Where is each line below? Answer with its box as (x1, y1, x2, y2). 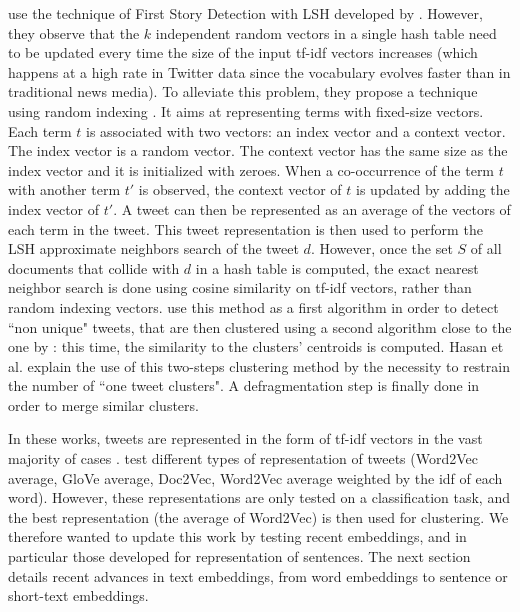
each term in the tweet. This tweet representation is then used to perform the (8, 218, 483, 239)
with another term (8, 179, 121, 200)
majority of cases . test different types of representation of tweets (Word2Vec (8, 448, 479, 469)
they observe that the (8, 22, 140, 43)
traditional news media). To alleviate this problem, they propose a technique (8, 81, 478, 102)
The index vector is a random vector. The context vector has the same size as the (8, 140, 508, 161)
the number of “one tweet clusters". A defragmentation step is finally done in (8, 375, 480, 396)
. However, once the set (310, 238, 453, 259)
